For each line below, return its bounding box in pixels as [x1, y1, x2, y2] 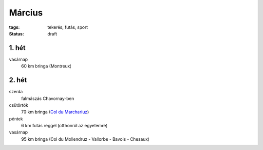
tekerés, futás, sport [47, 24, 88, 30]
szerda [9, 89, 23, 95]
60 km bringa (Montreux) [21, 63, 72, 69]
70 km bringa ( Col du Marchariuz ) [21, 109, 89, 115]
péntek [9, 116, 23, 121]
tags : [9, 24, 20, 30]
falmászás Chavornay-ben [21, 95, 74, 101]
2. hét [9, 76, 27, 84]
